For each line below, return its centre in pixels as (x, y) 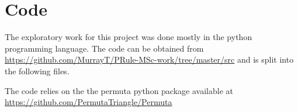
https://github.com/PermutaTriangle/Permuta (89, 102)
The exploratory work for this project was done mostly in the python (129, 37)
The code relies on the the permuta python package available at (119, 90)
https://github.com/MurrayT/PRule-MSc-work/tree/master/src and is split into (149, 59)
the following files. (37, 71)
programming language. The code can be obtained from (104, 48)
